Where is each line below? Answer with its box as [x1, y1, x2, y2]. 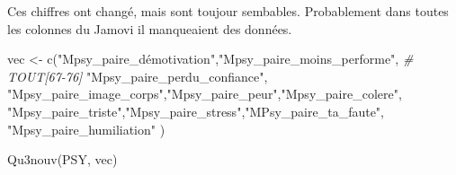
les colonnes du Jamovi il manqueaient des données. [7, 19, 292, 38]
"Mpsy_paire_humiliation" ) [7, 119, 165, 138]
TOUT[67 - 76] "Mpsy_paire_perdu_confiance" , [7, 66, 268, 85]
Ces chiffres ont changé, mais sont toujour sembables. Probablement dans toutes [7, 2, 449, 20]
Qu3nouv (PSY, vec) [7, 150, 118, 169]
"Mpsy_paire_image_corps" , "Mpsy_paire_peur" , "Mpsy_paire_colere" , [7, 84, 402, 103]
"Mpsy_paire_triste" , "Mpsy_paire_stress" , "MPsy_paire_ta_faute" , [7, 101, 385, 120]
